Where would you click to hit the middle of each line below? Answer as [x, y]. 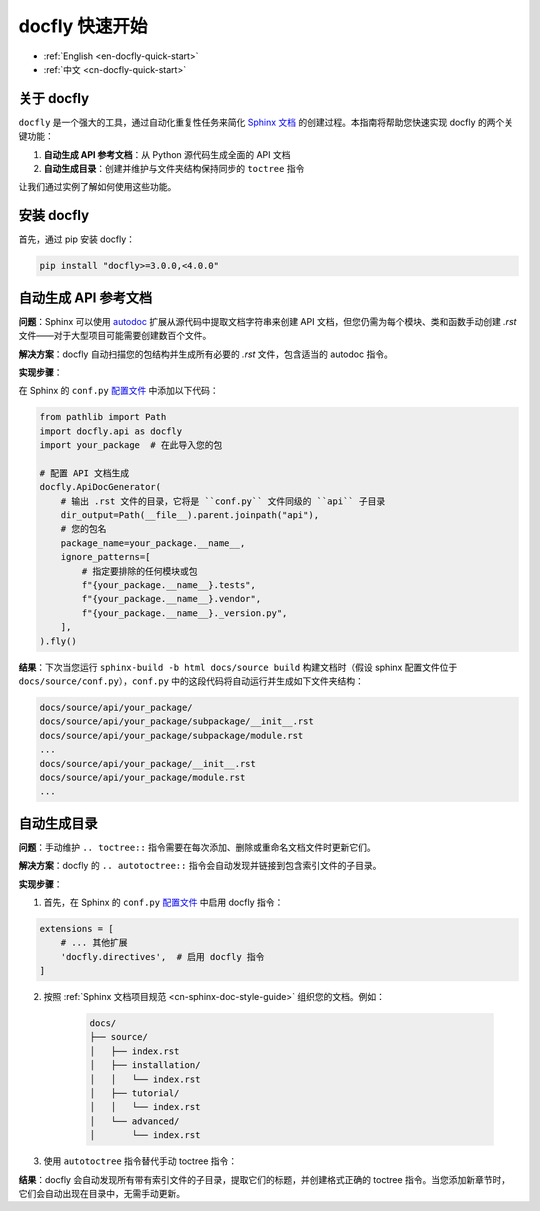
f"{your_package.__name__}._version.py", [184, 613]
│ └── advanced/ [134, 1121]
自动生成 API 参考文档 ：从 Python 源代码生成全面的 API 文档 [167, 154]
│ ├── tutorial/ [134, 1093]
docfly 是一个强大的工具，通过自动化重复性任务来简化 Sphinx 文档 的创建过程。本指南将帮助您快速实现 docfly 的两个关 [266, 122]
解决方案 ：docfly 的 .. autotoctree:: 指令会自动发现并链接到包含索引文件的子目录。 [200, 866]
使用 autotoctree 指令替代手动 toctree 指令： [140, 1161]
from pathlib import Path [103, 417]
